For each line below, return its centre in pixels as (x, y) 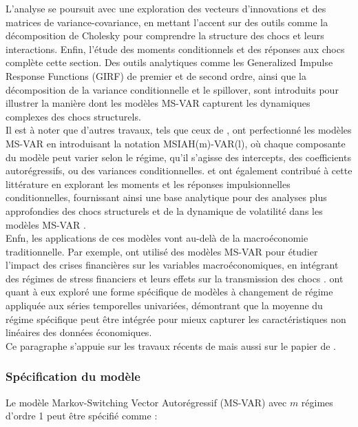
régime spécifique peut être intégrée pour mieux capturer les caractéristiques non (176, 319)
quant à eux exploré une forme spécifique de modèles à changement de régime (169, 292)
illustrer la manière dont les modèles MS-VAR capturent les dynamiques (158, 103)
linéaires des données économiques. (79, 332)
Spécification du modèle (73, 376)
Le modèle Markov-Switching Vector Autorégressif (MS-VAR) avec (146, 402)
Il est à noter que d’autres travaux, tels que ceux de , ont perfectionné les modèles (179, 130)
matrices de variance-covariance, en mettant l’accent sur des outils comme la (167, 22)
